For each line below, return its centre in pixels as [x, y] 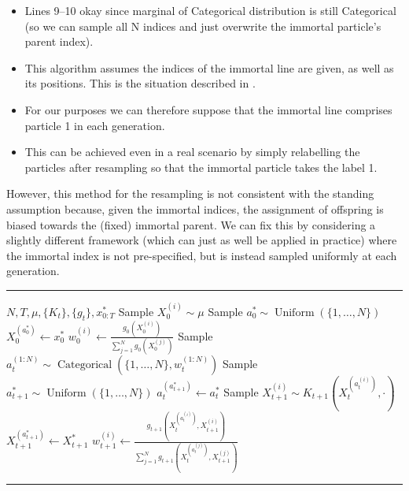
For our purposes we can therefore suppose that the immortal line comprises [208, 109]
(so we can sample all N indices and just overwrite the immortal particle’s [203, 26]
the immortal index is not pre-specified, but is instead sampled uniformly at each [202, 255]
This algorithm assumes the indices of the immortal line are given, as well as [209, 67]
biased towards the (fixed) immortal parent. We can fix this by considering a [191, 224]
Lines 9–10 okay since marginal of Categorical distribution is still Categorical [210, 10]
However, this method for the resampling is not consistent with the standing [190, 193]
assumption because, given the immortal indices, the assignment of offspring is [195, 208]
